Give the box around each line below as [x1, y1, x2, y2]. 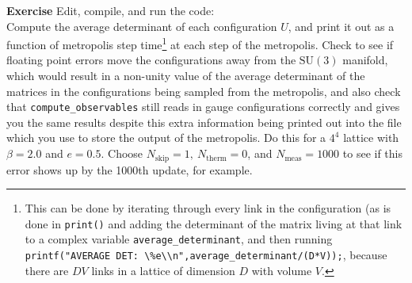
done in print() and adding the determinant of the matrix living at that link [25, 215, 402, 231]
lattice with [343, 129, 399, 146]
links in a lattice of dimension [91, 262, 235, 278]
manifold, [342, 52, 388, 68]
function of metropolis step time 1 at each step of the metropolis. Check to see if [6, 34, 394, 52]
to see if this [342, 145, 402, 162]
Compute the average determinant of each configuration [6, 17, 277, 34]
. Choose [101, 145, 143, 162]
